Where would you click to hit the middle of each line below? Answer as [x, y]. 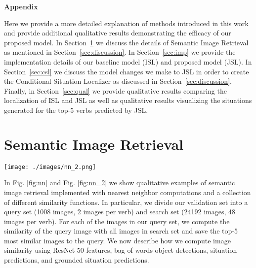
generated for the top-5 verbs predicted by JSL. [76, 110]
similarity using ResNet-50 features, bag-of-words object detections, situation [121, 250]
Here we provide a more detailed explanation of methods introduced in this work [126, 23]
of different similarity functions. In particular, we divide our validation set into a [126, 202]
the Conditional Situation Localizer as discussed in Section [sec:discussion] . [118, 81]
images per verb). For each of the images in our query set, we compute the [117, 221]
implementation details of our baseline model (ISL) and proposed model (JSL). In [128, 61]
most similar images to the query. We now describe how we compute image [117, 240]
